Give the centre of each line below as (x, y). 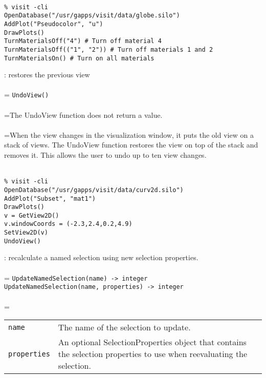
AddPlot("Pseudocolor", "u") (54, 24)
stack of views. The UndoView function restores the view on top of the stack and (131, 145)
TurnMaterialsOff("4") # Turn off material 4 (83, 41)
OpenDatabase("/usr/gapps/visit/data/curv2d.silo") (94, 190)
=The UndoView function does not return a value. (83, 114)
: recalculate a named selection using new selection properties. (101, 257)
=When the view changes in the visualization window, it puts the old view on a (129, 134)
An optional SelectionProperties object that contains (152, 342)
